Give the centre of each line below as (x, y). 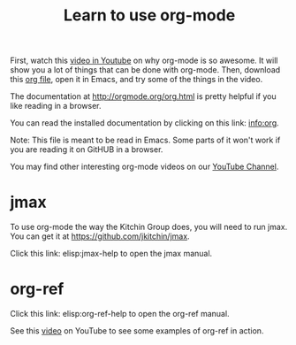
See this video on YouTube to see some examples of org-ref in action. (137, 331)
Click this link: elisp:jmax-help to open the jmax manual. (111, 254)
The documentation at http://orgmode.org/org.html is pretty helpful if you (143, 96)
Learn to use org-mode (149, 15)
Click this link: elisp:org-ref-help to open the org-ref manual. (120, 314)
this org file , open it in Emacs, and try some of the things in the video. (137, 80)
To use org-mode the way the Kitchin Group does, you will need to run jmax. (149, 227)
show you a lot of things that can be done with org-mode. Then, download (145, 70)
